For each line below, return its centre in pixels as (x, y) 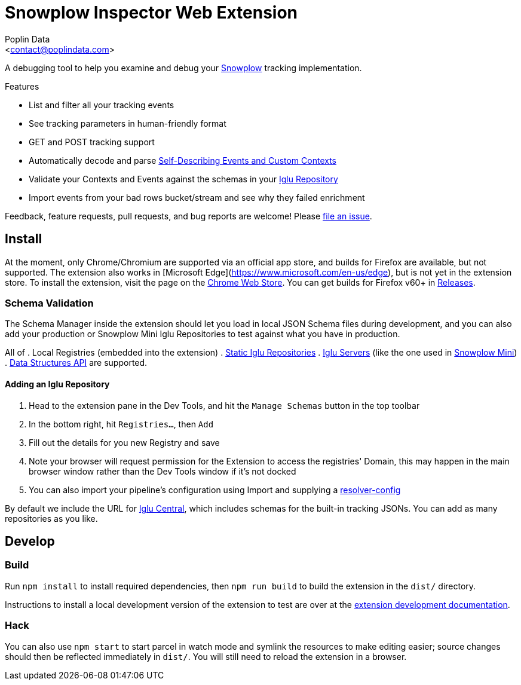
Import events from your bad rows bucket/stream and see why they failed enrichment (197, 197)
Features (22, 86)
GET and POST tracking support (92, 142)
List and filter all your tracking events (102, 105)
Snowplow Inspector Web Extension (151, 13)
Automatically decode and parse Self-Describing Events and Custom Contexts (183, 160)
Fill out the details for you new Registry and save (124, 442)
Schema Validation (49, 303)
